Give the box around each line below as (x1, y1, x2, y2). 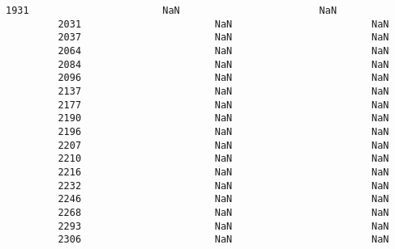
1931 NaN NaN (6, 5, 337, 16)
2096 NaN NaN (58, 72, 389, 84)
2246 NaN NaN (58, 193, 389, 205)
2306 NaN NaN (58, 234, 389, 246)
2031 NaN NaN (58, 18, 389, 30)
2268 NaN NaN (58, 206, 389, 218)
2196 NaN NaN (58, 125, 389, 137)
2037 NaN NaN (58, 32, 389, 44)
